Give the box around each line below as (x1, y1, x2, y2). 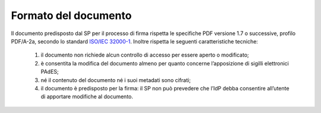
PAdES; (40, 68, 59, 76)
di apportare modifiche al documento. (40, 93, 134, 101)
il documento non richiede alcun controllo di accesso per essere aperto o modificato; (40, 51, 249, 59)
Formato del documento (11, 9, 132, 22)
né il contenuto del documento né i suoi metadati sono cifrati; (40, 76, 191, 83)
